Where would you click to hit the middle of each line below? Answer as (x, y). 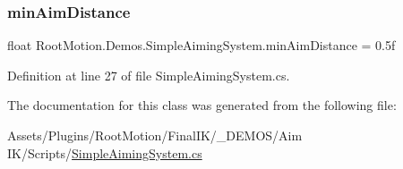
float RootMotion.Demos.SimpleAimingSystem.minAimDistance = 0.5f (201, 45)
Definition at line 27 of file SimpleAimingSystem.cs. (149, 75)
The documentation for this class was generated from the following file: (202, 105)
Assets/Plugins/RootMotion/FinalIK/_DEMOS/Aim (155, 135)
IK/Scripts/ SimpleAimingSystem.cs (105, 152)
